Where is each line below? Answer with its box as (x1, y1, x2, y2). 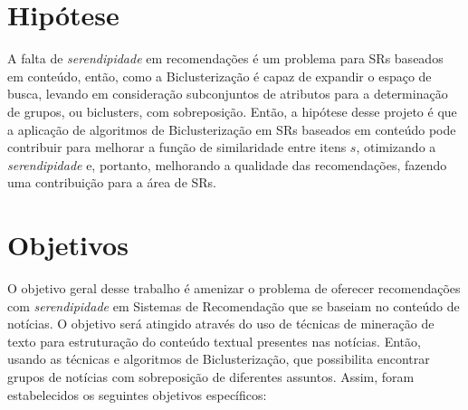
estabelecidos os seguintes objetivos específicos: (7, 385, 267, 404)
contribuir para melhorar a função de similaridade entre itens (7, 138, 347, 157)
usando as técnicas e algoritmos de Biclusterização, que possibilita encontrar (7, 349, 430, 368)
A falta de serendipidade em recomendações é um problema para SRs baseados (7, 49, 444, 68)
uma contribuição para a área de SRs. (7, 173, 216, 192)
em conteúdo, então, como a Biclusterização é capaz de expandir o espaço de (7, 66, 432, 85)
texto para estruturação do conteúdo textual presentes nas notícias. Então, (7, 331, 421, 350)
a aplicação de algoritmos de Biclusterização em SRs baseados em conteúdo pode (7, 119, 456, 138)
